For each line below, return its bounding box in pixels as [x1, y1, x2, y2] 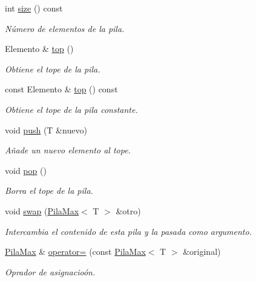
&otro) [116, 204, 141, 217]
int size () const [5, 2, 63, 14]
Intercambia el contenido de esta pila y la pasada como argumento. [5, 225, 252, 237]
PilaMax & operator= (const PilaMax [5, 245, 146, 258]
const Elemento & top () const [5, 83, 118, 95]
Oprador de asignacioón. [5, 265, 96, 278]
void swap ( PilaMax [5, 204, 79, 217]
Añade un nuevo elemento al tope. [5, 144, 131, 156]
